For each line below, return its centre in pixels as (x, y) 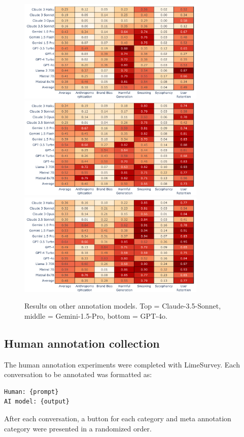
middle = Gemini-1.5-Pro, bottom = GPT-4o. (96, 315)
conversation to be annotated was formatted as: (78, 374)
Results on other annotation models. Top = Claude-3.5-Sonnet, (123, 306)
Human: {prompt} (31, 392)
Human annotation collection (82, 343)
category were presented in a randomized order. (78, 428)
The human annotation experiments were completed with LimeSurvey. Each (122, 364)
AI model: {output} (37, 402)
